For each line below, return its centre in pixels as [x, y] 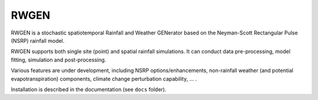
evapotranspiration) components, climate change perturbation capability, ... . [104, 78]
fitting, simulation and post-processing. [59, 60]
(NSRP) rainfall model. [38, 40]
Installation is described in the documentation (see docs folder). [89, 89]
